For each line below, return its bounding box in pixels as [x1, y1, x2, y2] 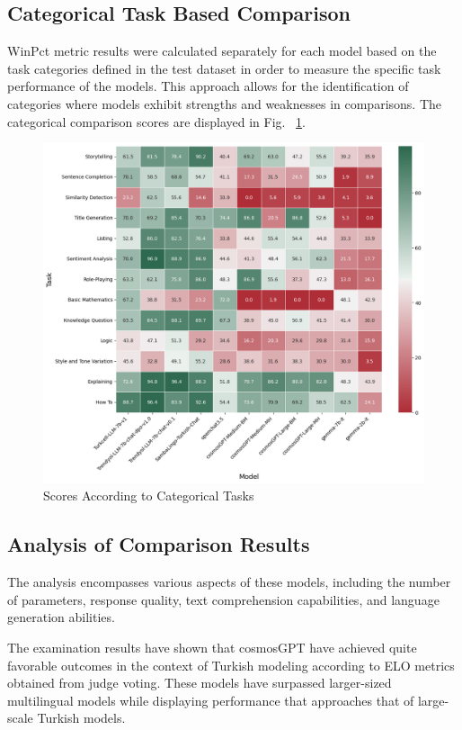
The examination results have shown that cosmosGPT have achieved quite [7, 637, 417, 656]
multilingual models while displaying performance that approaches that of [7, 690, 414, 709]
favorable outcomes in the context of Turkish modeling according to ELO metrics [7, 655, 455, 674]
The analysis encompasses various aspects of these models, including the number [7, 572, 451, 591]
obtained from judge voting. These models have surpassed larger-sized [7, 673, 392, 692]
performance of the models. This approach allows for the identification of [7, 77, 409, 95]
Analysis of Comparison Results [7, 530, 310, 558]
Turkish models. [37, 708, 126, 727]
